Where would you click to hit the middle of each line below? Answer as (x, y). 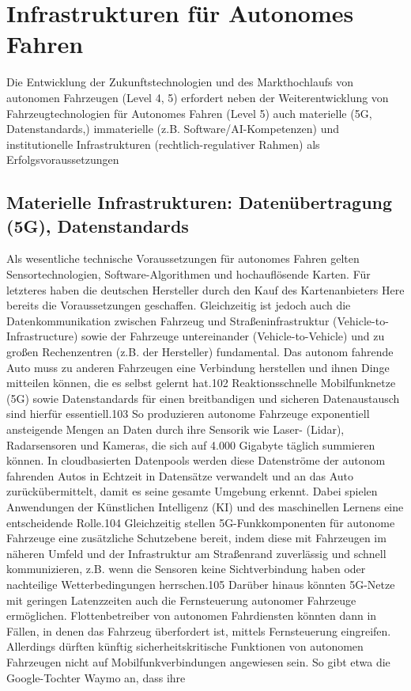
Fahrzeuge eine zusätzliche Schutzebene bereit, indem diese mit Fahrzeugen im (196, 538)
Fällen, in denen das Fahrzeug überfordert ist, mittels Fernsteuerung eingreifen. (199, 630)
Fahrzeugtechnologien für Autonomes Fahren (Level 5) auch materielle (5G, (189, 113)
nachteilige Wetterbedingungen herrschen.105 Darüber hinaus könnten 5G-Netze (201, 584)
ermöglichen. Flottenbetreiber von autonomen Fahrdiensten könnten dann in (192, 615)
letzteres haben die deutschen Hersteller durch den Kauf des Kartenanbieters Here (205, 289)
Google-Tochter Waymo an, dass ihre (96, 677)
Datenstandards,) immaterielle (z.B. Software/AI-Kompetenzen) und (173, 129)
